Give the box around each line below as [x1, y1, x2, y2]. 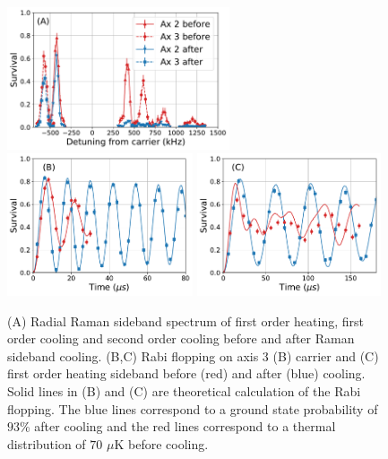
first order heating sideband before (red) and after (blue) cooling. [7, 364, 366, 383]
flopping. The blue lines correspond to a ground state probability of [7, 399, 378, 418]
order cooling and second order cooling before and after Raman [7, 329, 355, 348]
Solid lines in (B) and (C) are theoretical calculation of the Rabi [7, 382, 361, 401]
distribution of [7, 434, 86, 453]
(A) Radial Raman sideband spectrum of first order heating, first [7, 311, 364, 330]
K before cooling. [114, 434, 209, 453]
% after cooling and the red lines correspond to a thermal [20, 417, 336, 436]
